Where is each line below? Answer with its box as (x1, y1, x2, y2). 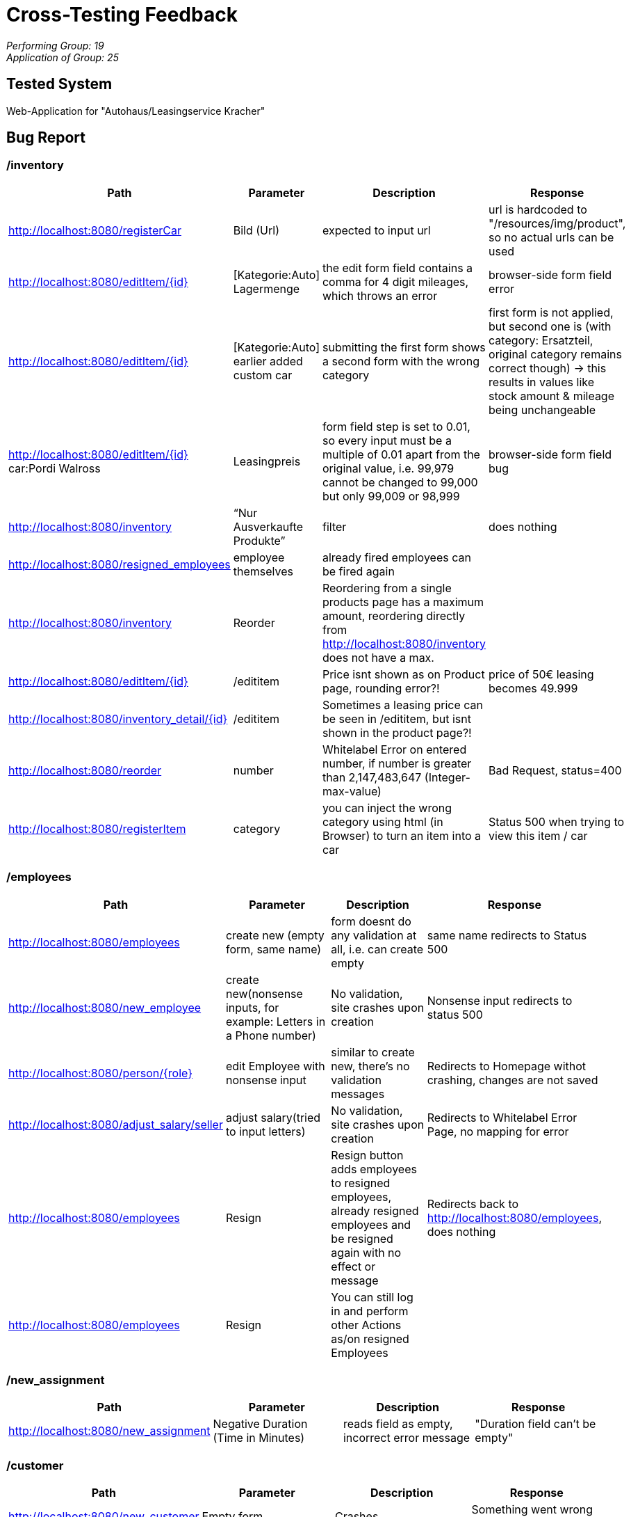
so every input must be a (322, 433, 452, 447)
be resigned (331, 1231, 393, 1246)
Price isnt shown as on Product (322, 667, 485, 681)
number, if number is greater (322, 756, 472, 770)
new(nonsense (225, 986, 303, 1001)
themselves (233, 564, 293, 578)
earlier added (233, 354, 303, 368)
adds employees (331, 1161, 417, 1176)
